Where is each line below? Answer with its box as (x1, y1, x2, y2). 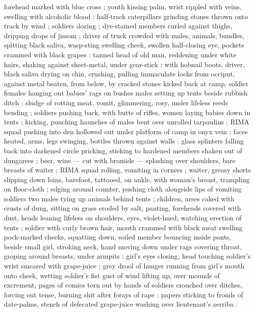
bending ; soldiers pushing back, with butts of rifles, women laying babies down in (4, 107, 251, 117)
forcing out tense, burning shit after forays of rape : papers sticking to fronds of (4, 289, 243, 299)
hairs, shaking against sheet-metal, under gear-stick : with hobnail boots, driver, (4, 59, 245, 69)
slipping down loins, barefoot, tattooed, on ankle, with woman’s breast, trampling (4, 174, 250, 184)
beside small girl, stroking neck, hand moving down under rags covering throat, (4, 241, 242, 251)
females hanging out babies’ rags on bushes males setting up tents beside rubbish (4, 88, 248, 98)
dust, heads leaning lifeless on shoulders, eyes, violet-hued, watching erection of (4, 213, 242, 223)
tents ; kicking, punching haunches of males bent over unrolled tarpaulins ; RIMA (4, 117, 250, 127)
